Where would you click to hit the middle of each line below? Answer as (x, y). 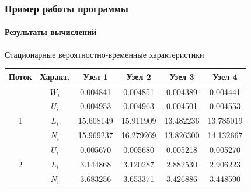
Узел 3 (182, 76)
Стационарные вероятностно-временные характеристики (104, 54)
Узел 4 (225, 76)
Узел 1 (95, 76)
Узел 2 (139, 76)
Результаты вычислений (51, 32)
